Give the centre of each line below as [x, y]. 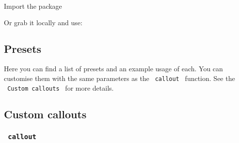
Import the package [33, 6]
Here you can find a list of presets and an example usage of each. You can [113, 69]
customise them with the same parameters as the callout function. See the [119, 78]
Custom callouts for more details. [61, 87]
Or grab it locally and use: [43, 22]
